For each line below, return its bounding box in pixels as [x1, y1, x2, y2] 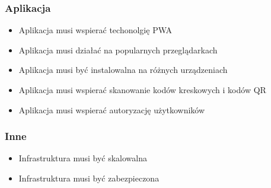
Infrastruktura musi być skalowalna [18, 152, 147, 164]
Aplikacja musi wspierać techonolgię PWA [18, 24, 173, 36]
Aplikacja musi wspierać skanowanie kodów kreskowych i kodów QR [18, 84, 266, 95]
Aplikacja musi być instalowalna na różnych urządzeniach [18, 63, 228, 76]
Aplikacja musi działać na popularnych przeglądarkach [18, 43, 218, 56]
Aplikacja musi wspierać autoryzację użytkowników [18, 103, 205, 116]
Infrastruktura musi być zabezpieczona [18, 172, 160, 184]
